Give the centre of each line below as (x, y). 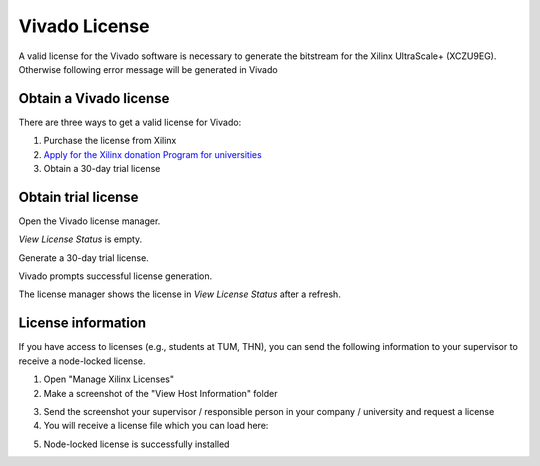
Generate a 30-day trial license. (83, 257)
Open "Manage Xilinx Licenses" (109, 379)
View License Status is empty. (80, 239)
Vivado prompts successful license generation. (115, 276)
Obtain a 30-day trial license (102, 169)
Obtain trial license (78, 196)
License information (82, 323)
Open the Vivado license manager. (89, 221)
